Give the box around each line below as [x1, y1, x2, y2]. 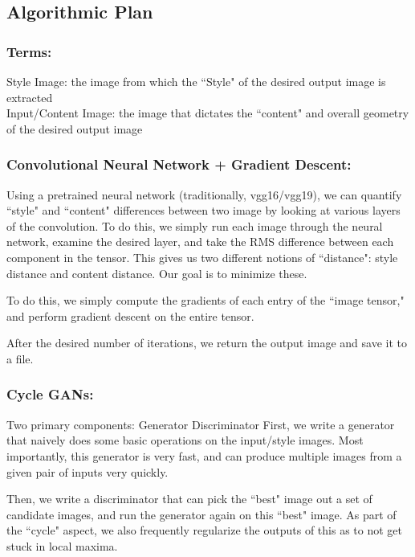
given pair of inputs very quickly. [6, 463, 169, 480]
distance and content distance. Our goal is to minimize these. [6, 264, 307, 281]
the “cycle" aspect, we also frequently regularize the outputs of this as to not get [6, 522, 402, 539]
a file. [6, 350, 34, 367]
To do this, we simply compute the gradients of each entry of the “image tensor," [6, 292, 405, 309]
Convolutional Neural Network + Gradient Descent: [6, 154, 352, 174]
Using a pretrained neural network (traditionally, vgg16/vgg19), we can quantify [6, 186, 402, 203]
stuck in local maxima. [6, 537, 118, 554]
